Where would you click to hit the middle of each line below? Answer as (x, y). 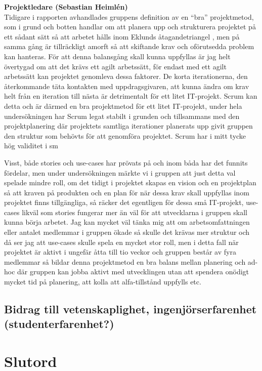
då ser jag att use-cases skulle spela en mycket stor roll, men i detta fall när (121, 242)
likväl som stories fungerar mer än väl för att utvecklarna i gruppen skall (135, 212)
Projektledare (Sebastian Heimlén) (66, 7)
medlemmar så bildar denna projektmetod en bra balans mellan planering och (125, 261)
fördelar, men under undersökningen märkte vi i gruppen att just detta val (120, 172)
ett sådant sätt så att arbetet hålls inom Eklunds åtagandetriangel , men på (122, 36)
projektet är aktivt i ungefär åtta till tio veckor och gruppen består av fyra (120, 252)
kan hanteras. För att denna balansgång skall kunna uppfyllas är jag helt (117, 56)
